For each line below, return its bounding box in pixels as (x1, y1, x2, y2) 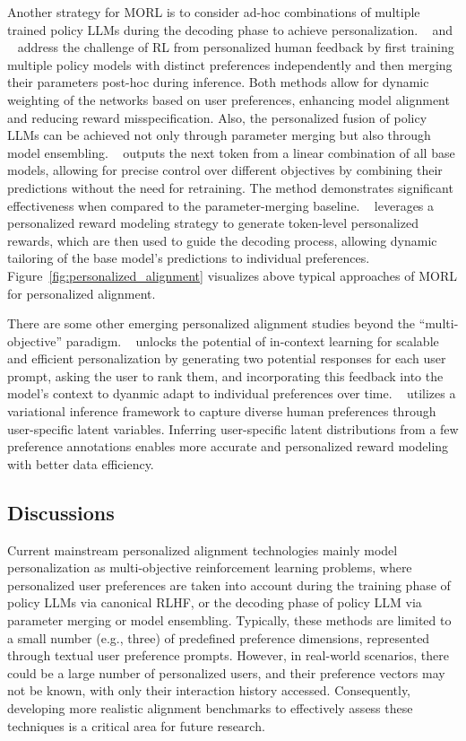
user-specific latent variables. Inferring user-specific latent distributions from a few (7, 419, 459, 438)
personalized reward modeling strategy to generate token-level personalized (7, 214, 419, 232)
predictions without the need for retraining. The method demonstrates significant (7, 178, 453, 196)
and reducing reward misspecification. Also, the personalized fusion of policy (7, 108, 427, 126)
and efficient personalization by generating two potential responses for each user (7, 349, 446, 368)
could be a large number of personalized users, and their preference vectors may (7, 663, 445, 682)
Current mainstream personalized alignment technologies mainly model (7, 540, 398, 559)
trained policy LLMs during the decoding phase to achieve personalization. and (7, 20, 453, 39)
